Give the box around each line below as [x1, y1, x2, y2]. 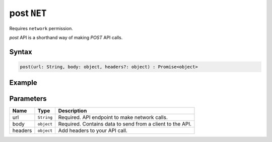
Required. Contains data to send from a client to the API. [58, 120, 191, 127]
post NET [9, 8, 47, 19]
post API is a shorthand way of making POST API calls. [9, 34, 123, 40]
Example [9, 78, 37, 87]
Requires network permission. [9, 25, 73, 31]
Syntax [9, 48, 32, 56]
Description [58, 107, 87, 114]
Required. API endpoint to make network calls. [58, 114, 168, 121]
